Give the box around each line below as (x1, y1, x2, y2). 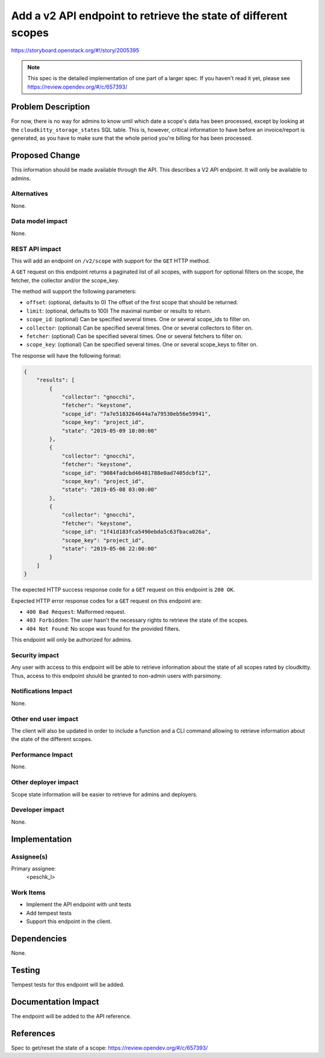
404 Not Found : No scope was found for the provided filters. (26, 625, 181, 632)
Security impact (11, 651, 60, 659)
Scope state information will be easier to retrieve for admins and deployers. (11, 790, 198, 798)
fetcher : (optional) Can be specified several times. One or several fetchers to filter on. (26, 333, 243, 340)
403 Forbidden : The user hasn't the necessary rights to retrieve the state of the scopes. (26, 616, 249, 624)
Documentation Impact (11, 997, 99, 1007)
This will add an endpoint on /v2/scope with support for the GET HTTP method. (11, 257, 211, 264)
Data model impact (11, 217, 68, 225)
